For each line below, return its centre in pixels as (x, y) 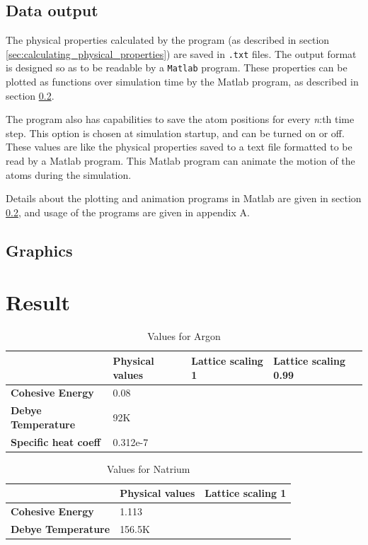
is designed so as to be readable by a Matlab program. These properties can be (177, 68)
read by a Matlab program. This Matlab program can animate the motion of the (180, 161)
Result (38, 302)
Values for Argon (184, 336)
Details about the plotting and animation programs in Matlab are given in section (184, 198)
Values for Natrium (148, 468)
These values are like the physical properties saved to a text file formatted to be (179, 147)
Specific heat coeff (56, 441)
